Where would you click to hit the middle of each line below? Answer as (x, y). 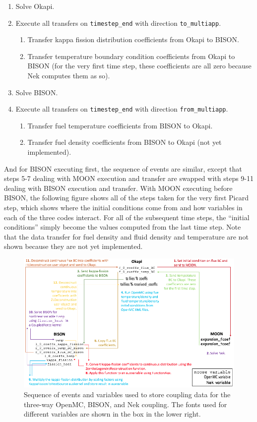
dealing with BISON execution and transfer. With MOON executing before (118, 188)
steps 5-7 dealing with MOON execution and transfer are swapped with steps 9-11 (129, 178)
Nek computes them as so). (69, 76)
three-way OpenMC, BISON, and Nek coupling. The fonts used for (126, 404)
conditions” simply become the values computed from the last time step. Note (123, 227)
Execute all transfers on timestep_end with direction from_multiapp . (122, 109)
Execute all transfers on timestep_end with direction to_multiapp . (118, 23)
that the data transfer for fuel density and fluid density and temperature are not (126, 236)
